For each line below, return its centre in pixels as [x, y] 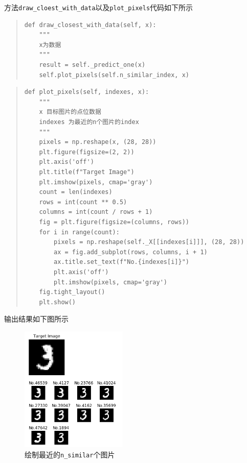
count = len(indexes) [76, 192]
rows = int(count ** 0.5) [83, 202]
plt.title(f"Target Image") [87, 172]
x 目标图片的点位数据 [70, 112]
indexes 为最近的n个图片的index [89, 122]
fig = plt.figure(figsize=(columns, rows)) [114, 222]
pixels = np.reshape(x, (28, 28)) [98, 142]
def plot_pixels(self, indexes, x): [87, 92]
